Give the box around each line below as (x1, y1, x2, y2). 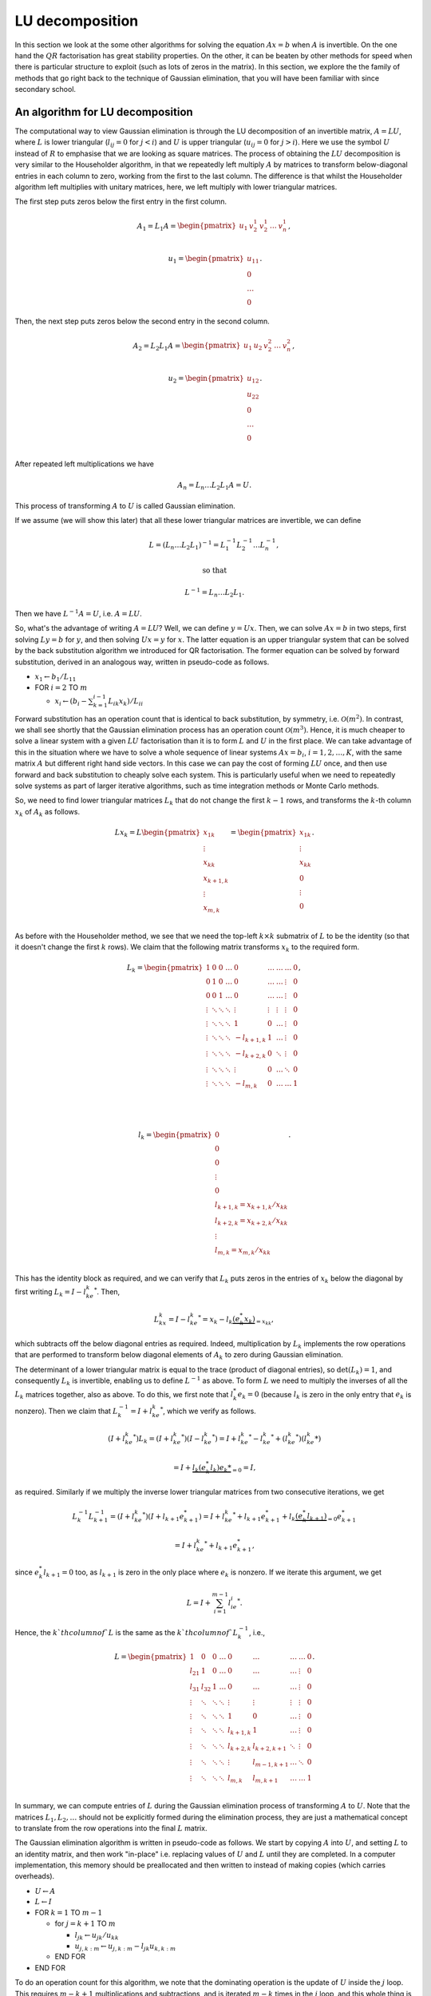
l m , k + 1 (252, 1773, 279, 1784)
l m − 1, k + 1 (252, 1757, 289, 1768)
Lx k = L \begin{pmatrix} (114, 828, 201, 838)
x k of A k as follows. (14, 806, 80, 818)
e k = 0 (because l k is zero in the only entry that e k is (237, 1389, 412, 1401)
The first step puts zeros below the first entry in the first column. (14, 196, 227, 207)
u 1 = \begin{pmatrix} (168, 254, 244, 265)
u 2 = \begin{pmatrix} (168, 374, 244, 385)
